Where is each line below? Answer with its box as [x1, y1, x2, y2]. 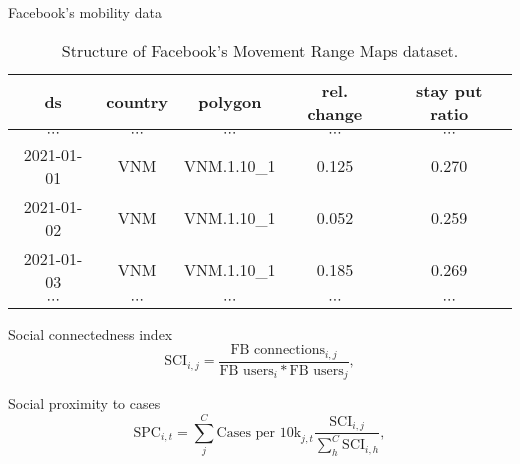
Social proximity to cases [8, 393, 161, 414]
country [106, 90, 169, 114]
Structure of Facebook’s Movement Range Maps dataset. [61, 38, 459, 62]
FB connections [230, 343, 325, 358]
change [307, 101, 363, 125]
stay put [416, 78, 483, 102]
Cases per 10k [216, 425, 302, 440]
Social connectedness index [8, 323, 173, 344]
